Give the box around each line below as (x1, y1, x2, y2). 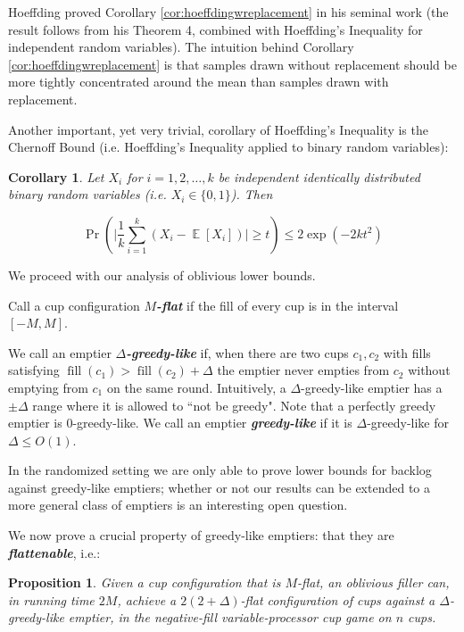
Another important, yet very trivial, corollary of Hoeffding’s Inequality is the (8, 120, 428, 138)
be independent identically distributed (218, 167, 420, 186)
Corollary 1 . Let (8, 167, 104, 186)
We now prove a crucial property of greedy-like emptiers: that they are (8, 526, 394, 545)
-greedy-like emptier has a (301, 378, 443, 396)
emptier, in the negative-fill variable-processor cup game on (68, 608, 392, 627)
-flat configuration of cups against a (240, 590, 435, 609)
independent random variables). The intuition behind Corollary (8, 37, 354, 56)
